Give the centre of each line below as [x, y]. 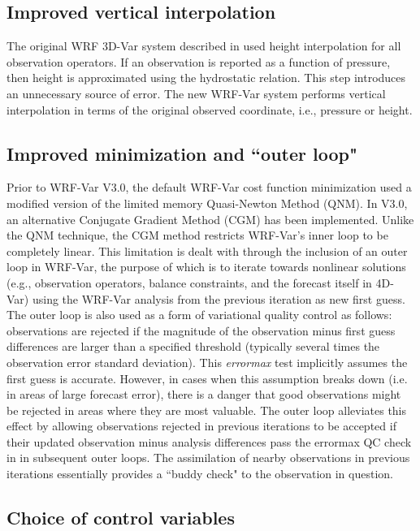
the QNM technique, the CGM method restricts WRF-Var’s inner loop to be [197, 235]
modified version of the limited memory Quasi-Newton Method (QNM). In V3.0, [207, 203]
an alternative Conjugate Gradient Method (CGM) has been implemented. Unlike [210, 219]
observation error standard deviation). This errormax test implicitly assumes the [207, 362]
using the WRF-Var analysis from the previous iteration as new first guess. [219, 298]
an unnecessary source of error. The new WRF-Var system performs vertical [196, 93]
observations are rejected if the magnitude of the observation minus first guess [201, 330]
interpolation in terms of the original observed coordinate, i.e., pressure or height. [210, 109]
